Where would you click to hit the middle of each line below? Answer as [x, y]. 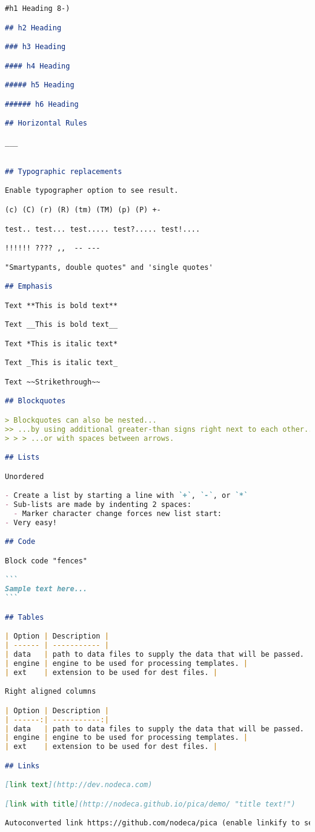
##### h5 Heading [40, 85]
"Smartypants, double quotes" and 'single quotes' [109, 267]
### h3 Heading [35, 47]
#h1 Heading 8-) [38, 8]
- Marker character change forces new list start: [118, 513]
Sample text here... [46, 589]
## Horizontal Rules [46, 123]
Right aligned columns [51, 692]
